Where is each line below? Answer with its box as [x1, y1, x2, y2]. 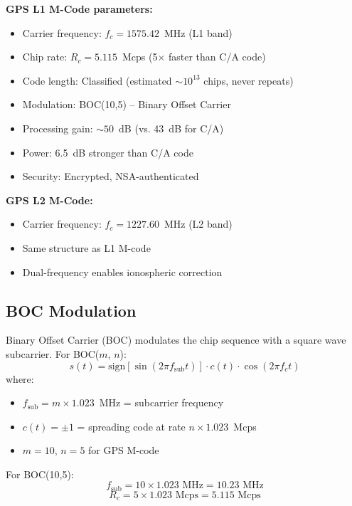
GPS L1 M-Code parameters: [6, 1, 153, 16]
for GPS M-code [88, 443, 159, 458]
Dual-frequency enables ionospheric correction [22, 264, 223, 279]
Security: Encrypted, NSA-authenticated [22, 169, 199, 184]
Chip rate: [22, 49, 68, 64]
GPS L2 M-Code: [6, 192, 93, 207]
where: [6, 371, 34, 386]
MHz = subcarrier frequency [99, 395, 224, 410]
